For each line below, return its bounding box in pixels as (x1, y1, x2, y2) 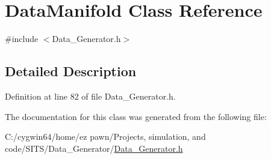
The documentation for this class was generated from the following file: (5, 110, 267, 122)
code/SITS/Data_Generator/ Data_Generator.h (5, 142, 183, 154)
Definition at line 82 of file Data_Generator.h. (5, 89, 176, 102)
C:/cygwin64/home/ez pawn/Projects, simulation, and (5, 130, 206, 143)
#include (5, 32, 39, 45)
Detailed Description (5, 62, 137, 80)
